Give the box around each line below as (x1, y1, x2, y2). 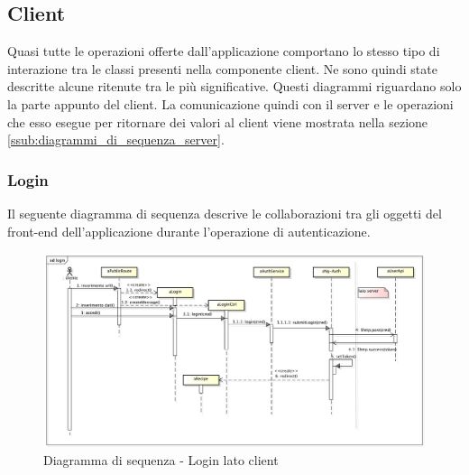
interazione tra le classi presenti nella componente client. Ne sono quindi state (7, 59, 437, 78)
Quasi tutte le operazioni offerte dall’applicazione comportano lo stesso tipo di (7, 42, 440, 61)
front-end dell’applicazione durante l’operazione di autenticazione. (7, 221, 371, 240)
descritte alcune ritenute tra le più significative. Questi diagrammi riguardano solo (7, 77, 462, 96)
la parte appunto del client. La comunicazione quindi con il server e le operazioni (7, 94, 454, 113)
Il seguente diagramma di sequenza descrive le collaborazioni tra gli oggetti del (7, 203, 442, 222)
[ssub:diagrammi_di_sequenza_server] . (7, 130, 225, 149)
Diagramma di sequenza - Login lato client (43, 451, 279, 470)
